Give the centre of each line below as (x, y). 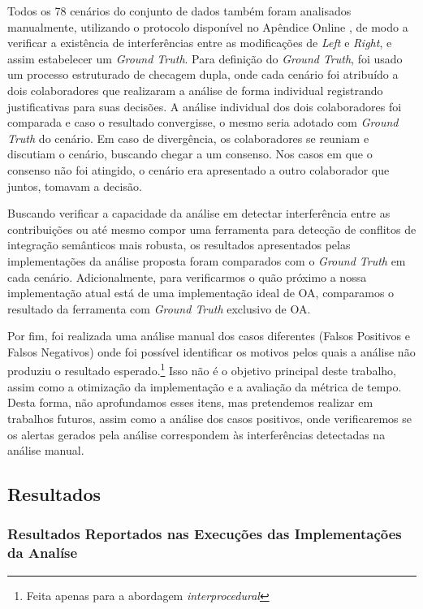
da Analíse (43, 553)
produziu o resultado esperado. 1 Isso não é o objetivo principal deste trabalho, (202, 369)
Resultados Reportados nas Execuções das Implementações (205, 534)
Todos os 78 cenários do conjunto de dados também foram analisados (179, 11)
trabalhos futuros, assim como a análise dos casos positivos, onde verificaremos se (210, 418)
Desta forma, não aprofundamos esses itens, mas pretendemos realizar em (190, 402)
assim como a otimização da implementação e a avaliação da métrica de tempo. (205, 386)
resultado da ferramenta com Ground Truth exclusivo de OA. (159, 308)
